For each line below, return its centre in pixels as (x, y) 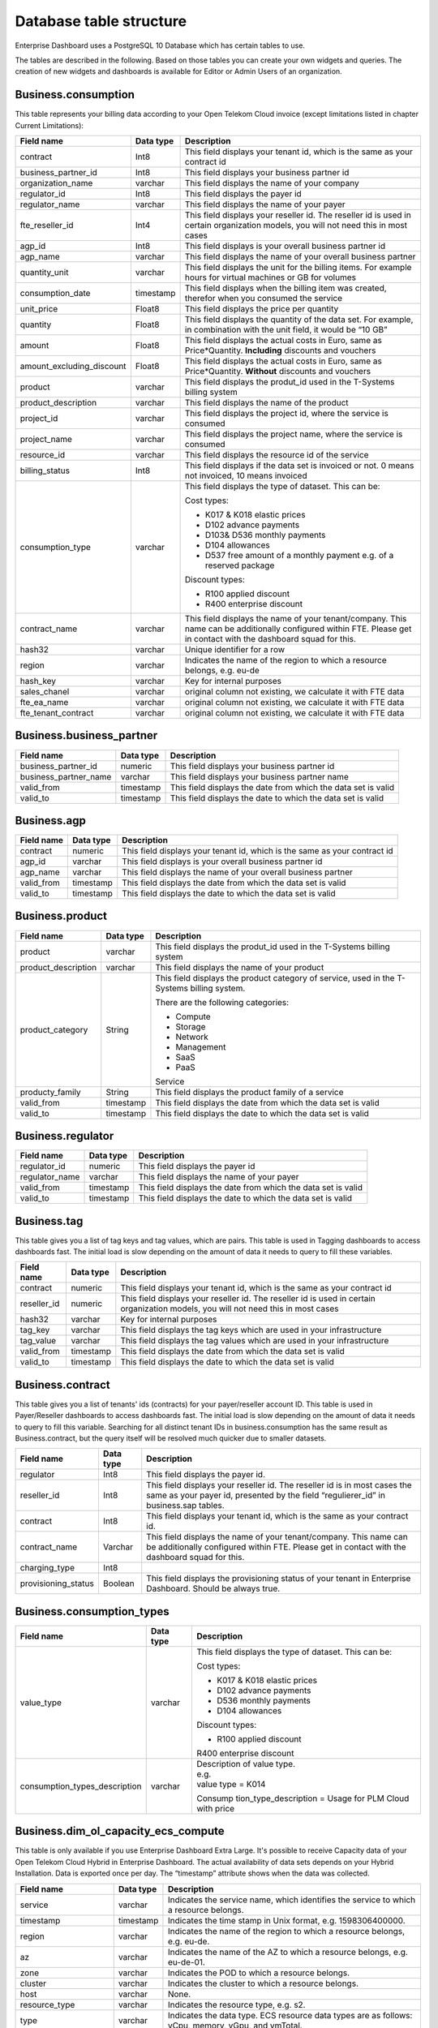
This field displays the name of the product (266, 403)
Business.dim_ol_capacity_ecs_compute (120, 1831)
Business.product (61, 916)
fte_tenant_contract (57, 713)
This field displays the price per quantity (262, 309)
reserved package (240, 565)
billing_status (45, 470)
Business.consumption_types (92, 1611)
